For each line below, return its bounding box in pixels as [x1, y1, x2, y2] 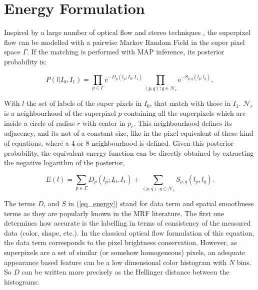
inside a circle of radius [4, 117, 75, 128]
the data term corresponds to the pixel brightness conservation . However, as [4, 237, 237, 248]
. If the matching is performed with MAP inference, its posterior [27, 46, 224, 57]
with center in [82, 117, 125, 128]
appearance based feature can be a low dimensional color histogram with [4, 257, 227, 267]
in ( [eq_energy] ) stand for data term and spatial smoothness [68, 198, 254, 209]
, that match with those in [149, 98, 231, 108]
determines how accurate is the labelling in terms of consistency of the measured [4, 218, 251, 228]
